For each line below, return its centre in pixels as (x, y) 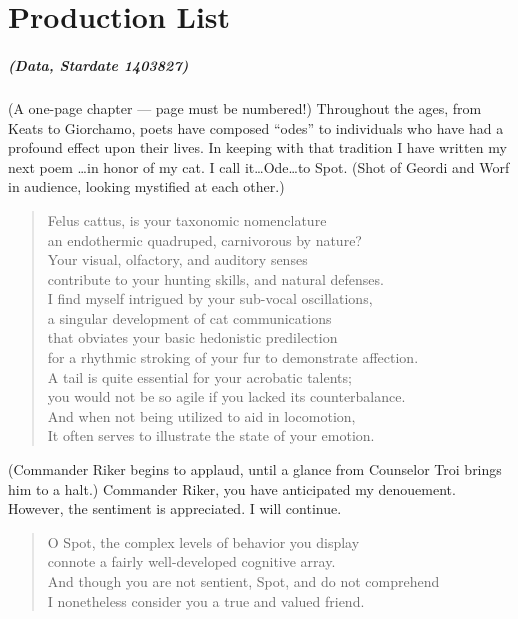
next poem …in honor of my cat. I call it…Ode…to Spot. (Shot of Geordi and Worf (259, 166)
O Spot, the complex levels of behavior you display (203, 541)
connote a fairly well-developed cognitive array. (191, 561)
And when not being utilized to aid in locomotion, (201, 415)
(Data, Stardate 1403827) (98, 64)
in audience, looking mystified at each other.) (146, 186)
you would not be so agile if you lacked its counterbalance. (226, 396)
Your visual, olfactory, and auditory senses (177, 259)
